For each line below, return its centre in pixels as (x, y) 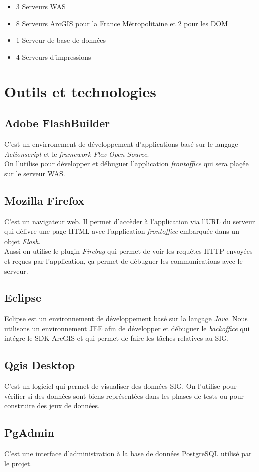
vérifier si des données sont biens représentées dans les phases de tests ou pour (124, 396)
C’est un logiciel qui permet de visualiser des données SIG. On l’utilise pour (120, 386)
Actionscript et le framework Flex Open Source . (77, 154)
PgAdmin (29, 433)
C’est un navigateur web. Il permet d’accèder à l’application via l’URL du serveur (130, 221)
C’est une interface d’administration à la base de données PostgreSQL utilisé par (128, 454)
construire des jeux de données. (52, 406)
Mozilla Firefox (44, 200)
